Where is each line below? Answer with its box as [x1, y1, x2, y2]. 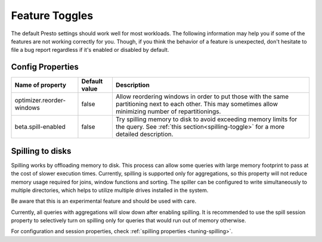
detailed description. [115, 130, 174, 138]
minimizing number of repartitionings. [115, 107, 221, 116]
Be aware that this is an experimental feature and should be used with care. [11, 197, 197, 205]
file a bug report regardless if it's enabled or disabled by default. [11, 46, 169, 54]
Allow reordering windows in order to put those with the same [115, 92, 289, 101]
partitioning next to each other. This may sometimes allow [115, 100, 278, 108]
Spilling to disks [11, 146, 72, 156]
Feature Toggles [11, 9, 94, 22]
